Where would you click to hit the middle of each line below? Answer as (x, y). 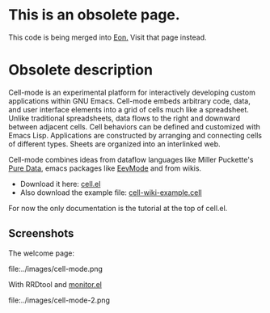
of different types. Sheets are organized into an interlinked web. (114, 144)
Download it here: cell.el (60, 184)
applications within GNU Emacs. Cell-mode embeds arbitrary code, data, (129, 101)
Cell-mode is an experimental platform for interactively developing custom (132, 92)
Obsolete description (81, 70)
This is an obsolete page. (94, 15)
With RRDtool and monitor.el (55, 284)
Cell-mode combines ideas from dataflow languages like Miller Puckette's (131, 159)
